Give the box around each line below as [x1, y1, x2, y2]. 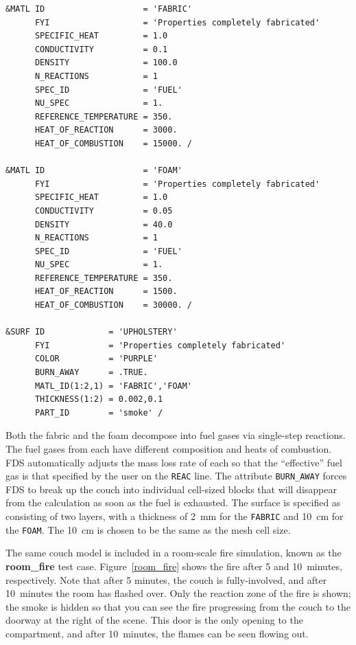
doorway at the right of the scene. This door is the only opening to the [5, 613, 303, 627]
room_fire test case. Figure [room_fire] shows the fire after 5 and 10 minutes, [5, 558, 342, 573]
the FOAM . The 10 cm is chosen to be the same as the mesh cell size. [5, 522, 291, 536]
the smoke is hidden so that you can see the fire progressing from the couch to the [5, 599, 351, 613]
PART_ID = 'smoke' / [34, 407, 163, 418]
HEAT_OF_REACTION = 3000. [34, 125, 178, 135]
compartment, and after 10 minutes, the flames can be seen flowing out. [5, 626, 309, 640]
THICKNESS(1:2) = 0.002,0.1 [34, 394, 163, 405]
